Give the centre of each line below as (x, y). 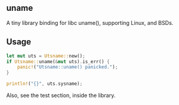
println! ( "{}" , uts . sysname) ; (45, 84)
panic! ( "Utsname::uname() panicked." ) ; (68, 67)
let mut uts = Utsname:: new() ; (46, 56)
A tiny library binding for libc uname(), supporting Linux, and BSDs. (90, 22)
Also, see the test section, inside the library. (61, 95)
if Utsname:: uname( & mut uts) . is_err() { (58, 61)
